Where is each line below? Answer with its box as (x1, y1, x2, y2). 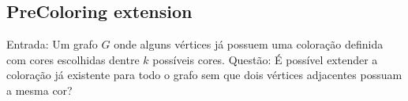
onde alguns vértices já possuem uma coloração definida (114, 36, 384, 52)
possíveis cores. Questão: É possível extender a (152, 51, 378, 67)
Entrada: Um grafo (6, 36, 98, 52)
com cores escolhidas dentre (6, 51, 140, 67)
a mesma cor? (6, 81, 73, 98)
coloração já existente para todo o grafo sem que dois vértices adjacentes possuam (6, 67, 402, 83)
